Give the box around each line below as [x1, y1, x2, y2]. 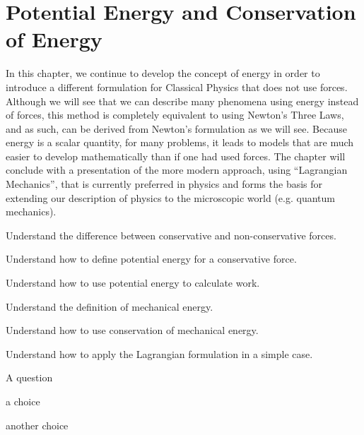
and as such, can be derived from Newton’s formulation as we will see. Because [6, 121, 347, 136]
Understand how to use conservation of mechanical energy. [6, 323, 259, 338]
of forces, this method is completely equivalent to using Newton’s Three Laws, [6, 107, 344, 122]
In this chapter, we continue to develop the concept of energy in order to [6, 66, 320, 81]
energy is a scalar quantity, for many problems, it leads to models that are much [6, 135, 354, 150]
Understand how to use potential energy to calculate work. [6, 275, 260, 290]
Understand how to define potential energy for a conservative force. [6, 251, 297, 266]
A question [6, 370, 53, 385]
